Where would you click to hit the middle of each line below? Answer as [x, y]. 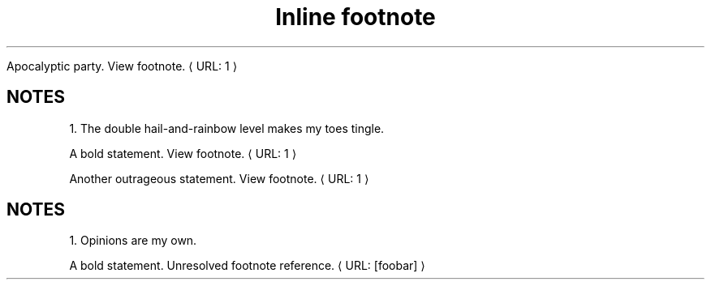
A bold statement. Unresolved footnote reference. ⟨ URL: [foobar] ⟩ [247, 266]
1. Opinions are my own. [133, 241]
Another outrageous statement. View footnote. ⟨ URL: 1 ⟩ [219, 178]
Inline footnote [355, 17]
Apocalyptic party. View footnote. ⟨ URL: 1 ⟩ [122, 66]
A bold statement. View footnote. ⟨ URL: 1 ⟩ [183, 153]
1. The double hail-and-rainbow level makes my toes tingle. [227, 128]
